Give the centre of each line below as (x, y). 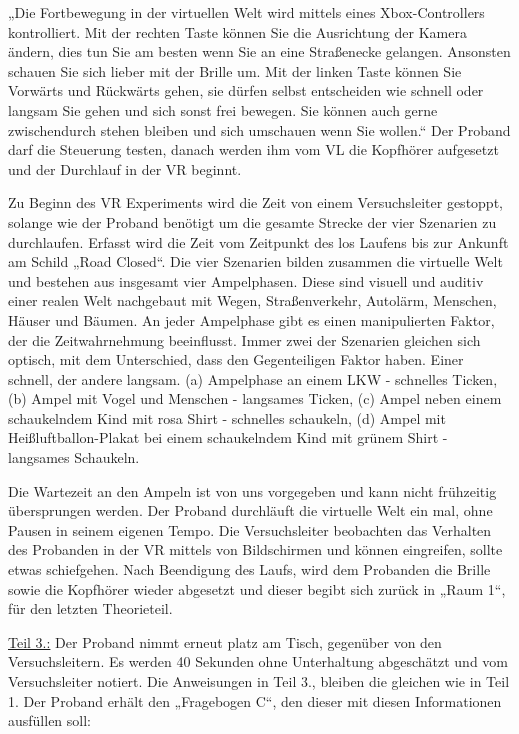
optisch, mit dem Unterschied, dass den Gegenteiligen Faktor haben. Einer (236, 359)
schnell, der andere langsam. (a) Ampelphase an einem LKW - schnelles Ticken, (253, 378)
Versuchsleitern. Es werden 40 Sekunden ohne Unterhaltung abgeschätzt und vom (258, 661)
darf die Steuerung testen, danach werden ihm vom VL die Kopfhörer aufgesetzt (253, 149)
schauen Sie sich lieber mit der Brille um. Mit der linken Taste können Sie (235, 70)
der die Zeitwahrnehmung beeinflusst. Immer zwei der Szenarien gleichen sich (244, 339)
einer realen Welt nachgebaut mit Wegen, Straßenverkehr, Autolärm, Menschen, (252, 300)
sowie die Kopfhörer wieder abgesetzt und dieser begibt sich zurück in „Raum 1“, (257, 588)
